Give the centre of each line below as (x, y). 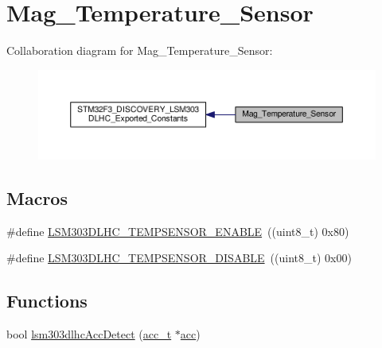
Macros (37, 197)
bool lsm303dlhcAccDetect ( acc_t (89, 333)
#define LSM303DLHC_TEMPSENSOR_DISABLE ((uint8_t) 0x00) (179, 258)
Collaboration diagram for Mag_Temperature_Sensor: (140, 50)
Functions (47, 301)
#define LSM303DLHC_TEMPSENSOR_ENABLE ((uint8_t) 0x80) (178, 231)
